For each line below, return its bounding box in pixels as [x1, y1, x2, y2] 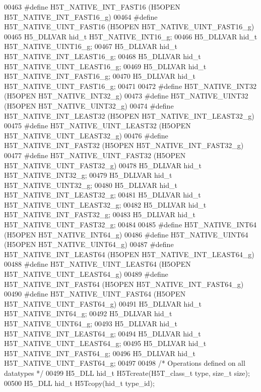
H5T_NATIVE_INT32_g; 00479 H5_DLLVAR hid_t [4, 170, 172, 180]
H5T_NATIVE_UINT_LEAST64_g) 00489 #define [4, 269, 168, 279]
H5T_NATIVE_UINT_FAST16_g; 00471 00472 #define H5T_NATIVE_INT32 [4, 80, 257, 91]
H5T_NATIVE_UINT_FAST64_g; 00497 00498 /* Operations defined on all [4, 358, 245, 368]
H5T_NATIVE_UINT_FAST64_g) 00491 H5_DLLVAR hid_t [4, 298, 202, 309]
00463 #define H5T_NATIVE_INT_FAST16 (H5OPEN [4, 2, 180, 12]
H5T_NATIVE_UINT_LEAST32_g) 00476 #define [4, 130, 168, 140]
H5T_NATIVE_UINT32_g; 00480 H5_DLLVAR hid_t [4, 179, 177, 190]
